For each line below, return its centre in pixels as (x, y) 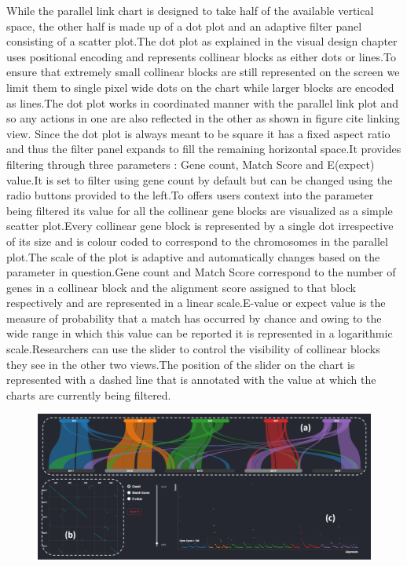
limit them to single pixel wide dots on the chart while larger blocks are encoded (200, 87)
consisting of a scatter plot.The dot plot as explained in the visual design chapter (202, 41)
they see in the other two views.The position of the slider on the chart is (181, 364)
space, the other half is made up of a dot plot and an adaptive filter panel (184, 26)
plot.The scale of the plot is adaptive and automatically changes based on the (193, 256)
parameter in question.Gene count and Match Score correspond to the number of (201, 272)
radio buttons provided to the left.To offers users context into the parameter (190, 195)
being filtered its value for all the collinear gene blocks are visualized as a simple (200, 210)
